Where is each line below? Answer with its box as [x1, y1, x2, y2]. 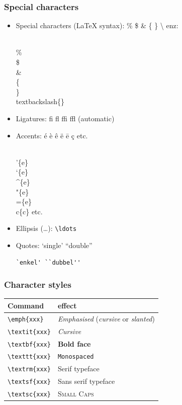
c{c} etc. [16, 206, 43, 216]
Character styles [4, 278, 71, 291]
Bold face [57, 338, 91, 349]
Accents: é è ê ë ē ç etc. [16, 130, 88, 140]
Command [8, 300, 44, 310]
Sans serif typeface [57, 376, 115, 386]
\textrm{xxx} [8, 366, 51, 373]
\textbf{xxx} [8, 341, 51, 348]
